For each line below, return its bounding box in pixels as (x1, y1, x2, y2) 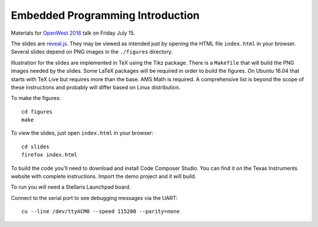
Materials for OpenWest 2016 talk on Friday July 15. (11, 29, 135, 36)
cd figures (21, 108, 53, 115)
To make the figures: (11, 95, 61, 102)
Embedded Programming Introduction (11, 9, 200, 22)
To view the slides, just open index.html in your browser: (11, 129, 154, 136)
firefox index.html (21, 152, 78, 158)
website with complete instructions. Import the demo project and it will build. (11, 173, 197, 180)
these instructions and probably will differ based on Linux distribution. (11, 84, 181, 91)
